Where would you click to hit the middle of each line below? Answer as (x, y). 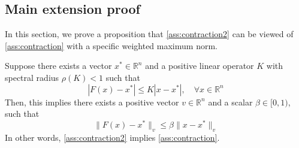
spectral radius (32, 77)
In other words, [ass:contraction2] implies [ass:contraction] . (112, 137)
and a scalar (230, 102)
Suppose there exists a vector (58, 66)
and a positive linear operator (200, 66)
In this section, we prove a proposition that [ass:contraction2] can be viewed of (149, 34)
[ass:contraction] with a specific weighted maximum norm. (111, 45)
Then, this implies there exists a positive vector (92, 102)
